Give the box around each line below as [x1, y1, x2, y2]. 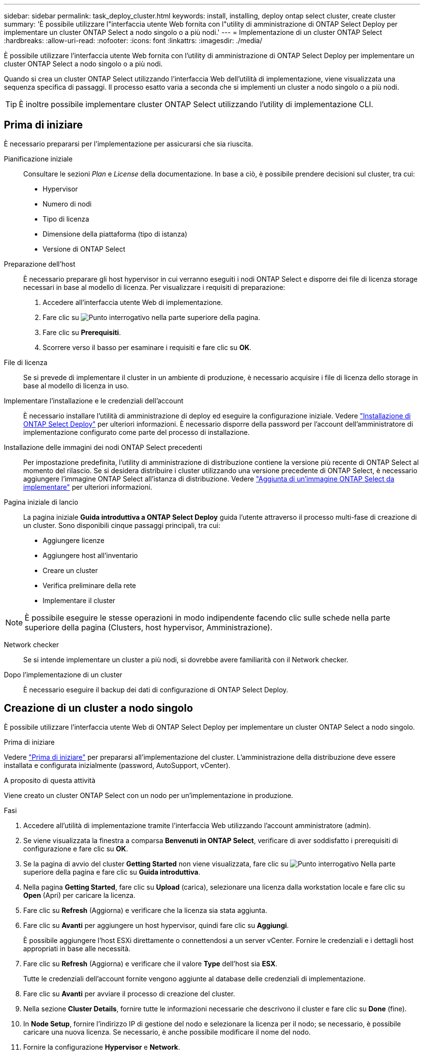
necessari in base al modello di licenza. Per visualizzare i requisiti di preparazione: [23, 283, 286, 291]
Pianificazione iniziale [4, 154, 73, 163]
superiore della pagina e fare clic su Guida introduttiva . [23, 867, 200, 876]
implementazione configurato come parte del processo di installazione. [23, 428, 250, 436]
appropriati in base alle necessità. [23, 944, 131, 953]
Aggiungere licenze [43, 536, 105, 544]
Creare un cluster [43, 566, 98, 575]
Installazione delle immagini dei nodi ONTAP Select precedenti [4, 443, 202, 451]
